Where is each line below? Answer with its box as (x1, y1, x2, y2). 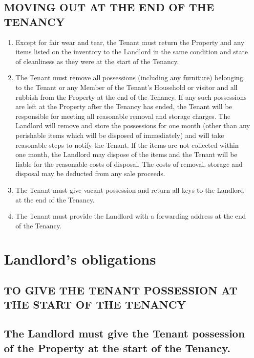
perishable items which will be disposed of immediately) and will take (15, 130, 224, 140)
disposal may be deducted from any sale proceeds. (15, 168, 165, 179)
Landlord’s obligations (4, 249, 156, 269)
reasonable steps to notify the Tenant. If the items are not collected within (15, 139, 239, 150)
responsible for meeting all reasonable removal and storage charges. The (15, 111, 231, 121)
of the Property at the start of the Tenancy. (4, 340, 231, 355)
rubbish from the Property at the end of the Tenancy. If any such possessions (15, 91, 247, 102)
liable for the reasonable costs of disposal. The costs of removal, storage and (15, 158, 243, 169)
